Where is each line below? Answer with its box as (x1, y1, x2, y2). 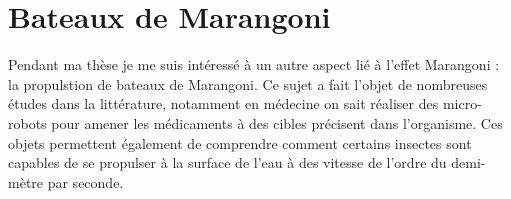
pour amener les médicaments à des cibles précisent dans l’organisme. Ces (51, 112, 503, 133)
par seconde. (47, 171, 124, 192)
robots (8, 112, 47, 133)
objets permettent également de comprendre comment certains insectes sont (8, 132, 472, 153)
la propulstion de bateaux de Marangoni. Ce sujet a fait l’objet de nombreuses (8, 73, 488, 94)
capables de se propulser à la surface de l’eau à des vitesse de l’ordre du (8, 152, 447, 173)
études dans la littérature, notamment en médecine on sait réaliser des (8, 93, 439, 114)
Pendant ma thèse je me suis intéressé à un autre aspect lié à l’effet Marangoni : (8, 54, 500, 75)
